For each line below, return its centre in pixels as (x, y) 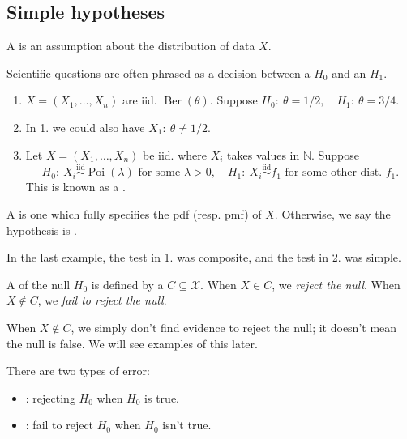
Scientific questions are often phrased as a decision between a (159, 72)
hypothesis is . (42, 230)
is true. (162, 397)
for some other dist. (334, 173)
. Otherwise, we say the (332, 213)
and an (349, 72)
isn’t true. (187, 425)
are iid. (139, 100)
